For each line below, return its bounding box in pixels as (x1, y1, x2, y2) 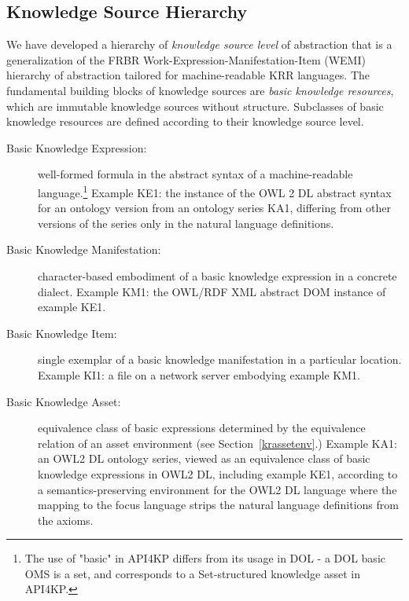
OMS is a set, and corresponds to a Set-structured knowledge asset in (24, 565, 360, 581)
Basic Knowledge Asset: (6, 393, 121, 409)
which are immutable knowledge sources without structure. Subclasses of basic (6, 97, 384, 114)
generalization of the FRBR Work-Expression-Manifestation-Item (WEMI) (6, 51, 366, 68)
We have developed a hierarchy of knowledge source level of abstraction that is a (6, 36, 392, 53)
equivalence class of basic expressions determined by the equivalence (38, 420, 366, 436)
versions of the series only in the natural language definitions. (38, 214, 334, 231)
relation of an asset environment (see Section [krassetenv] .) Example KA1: (38, 434, 397, 451)
